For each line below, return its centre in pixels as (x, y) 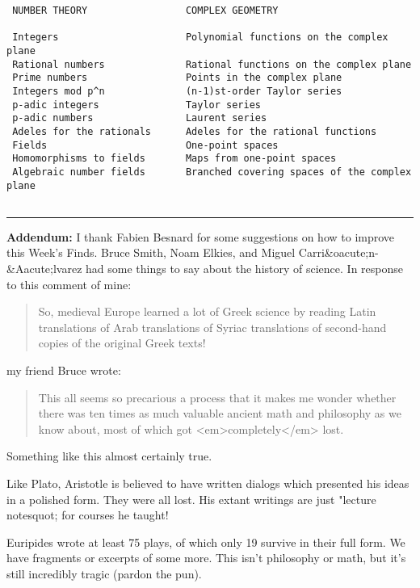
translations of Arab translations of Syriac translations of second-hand (212, 327)
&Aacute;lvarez (44, 269)
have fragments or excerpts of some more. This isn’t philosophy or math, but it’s (206, 558)
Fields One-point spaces (145, 145)
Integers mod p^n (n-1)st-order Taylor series (177, 91)
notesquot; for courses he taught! (88, 515)
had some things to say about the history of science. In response (245, 269)
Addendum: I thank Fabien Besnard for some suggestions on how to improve (201, 236)
